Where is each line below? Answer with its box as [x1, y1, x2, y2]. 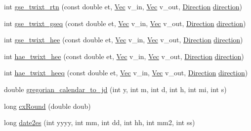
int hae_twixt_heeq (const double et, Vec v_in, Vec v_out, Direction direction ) [4, 67, 248, 78]
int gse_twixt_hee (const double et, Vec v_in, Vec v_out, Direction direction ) [4, 34, 243, 45]
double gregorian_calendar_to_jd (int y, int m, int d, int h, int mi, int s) [4, 84, 227, 94]
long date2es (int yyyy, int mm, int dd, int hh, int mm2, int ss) [4, 117, 195, 128]
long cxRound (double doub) [4, 100, 91, 111]
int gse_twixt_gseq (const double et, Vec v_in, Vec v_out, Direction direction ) [4, 18, 246, 28]
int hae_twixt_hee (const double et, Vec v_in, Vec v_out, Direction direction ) [4, 51, 244, 61]
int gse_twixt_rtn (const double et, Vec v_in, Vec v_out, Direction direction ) [4, 1, 243, 11]
